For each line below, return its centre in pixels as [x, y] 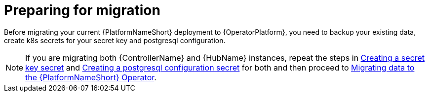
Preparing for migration [82, 10]
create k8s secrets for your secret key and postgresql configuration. [115, 40]
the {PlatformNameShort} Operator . [91, 77]
